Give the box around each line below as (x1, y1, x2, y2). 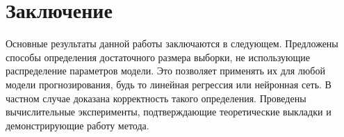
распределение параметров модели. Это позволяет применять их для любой (6, 63, 325, 78)
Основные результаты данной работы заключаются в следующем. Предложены (6, 36, 338, 51)
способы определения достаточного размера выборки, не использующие (6, 49, 311, 64)
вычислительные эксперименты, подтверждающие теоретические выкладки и (6, 104, 331, 119)
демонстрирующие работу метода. (6, 118, 149, 132)
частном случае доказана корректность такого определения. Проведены (6, 90, 306, 105)
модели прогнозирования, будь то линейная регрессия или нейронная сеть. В (6, 76, 331, 91)
